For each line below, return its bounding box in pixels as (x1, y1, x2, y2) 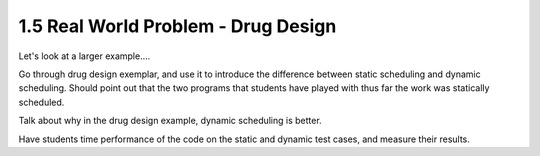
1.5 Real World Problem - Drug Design (18, 15, 337, 37)
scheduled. (18, 96, 65, 108)
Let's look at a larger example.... (18, 50, 151, 62)
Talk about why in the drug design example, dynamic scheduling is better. (18, 115, 322, 127)
